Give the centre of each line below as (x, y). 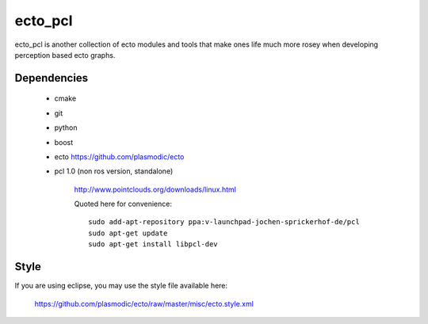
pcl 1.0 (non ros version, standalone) (114, 171)
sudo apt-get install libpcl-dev (153, 244)
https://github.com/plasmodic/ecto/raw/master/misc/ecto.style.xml (144, 303)
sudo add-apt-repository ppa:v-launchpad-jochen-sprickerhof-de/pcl (224, 222)
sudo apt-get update (128, 233)
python (66, 128)
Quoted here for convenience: (123, 204)
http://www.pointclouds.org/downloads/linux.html (155, 189)
